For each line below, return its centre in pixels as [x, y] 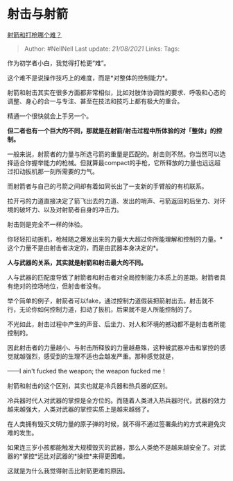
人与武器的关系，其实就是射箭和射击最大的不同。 [77, 262]
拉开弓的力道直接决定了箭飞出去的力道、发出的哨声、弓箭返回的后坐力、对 [113, 201]
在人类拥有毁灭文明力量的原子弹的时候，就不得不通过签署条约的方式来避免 [113, 423]
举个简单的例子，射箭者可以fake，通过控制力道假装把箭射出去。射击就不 [111, 301]
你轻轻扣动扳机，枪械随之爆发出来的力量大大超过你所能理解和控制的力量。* [115, 239]
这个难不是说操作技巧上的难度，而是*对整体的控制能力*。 [89, 78]
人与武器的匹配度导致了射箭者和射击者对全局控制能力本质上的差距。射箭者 [113, 277]
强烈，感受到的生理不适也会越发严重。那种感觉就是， [101, 356]
